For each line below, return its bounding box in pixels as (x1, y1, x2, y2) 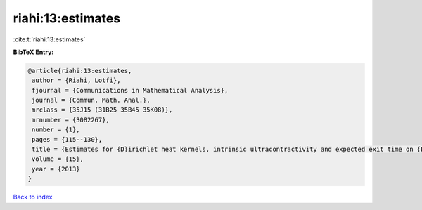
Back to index (13, 193, 53, 202)
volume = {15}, (32, 155, 84, 163)
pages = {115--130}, (32, 136, 103, 143)
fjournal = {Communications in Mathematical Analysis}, (32, 86, 229, 94)
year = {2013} (32, 165, 80, 173)
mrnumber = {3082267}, (32, 116, 110, 124)
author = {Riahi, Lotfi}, (32, 77, 121, 84)
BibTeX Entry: (13, 48, 54, 56)
